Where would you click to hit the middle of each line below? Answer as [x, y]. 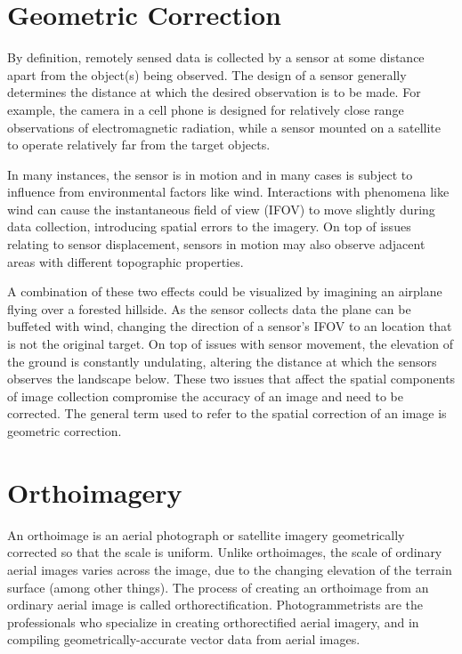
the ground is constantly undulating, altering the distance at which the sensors [222, 361]
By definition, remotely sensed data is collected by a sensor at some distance [216, 57]
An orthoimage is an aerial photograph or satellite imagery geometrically [206, 534]
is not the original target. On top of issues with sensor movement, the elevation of [231, 344]
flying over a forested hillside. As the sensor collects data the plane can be [209, 308]
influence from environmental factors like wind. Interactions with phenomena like [228, 192]
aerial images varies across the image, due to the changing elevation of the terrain [230, 569]
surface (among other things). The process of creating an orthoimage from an [218, 587]
